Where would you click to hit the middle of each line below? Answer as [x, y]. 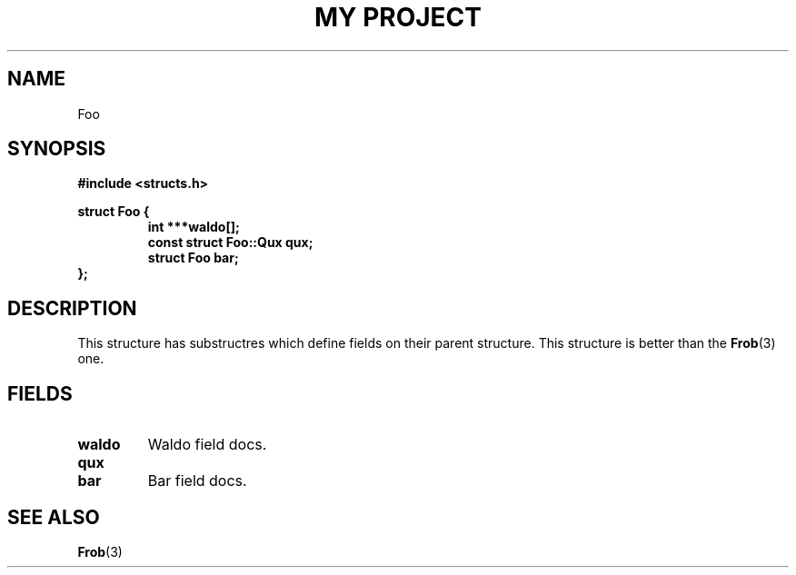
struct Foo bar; [193, 258]
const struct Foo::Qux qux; [230, 243]
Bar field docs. [197, 481]
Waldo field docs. [207, 445]
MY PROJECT [398, 17]
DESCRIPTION [72, 308]
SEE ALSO [54, 517]
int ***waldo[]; [194, 227]
